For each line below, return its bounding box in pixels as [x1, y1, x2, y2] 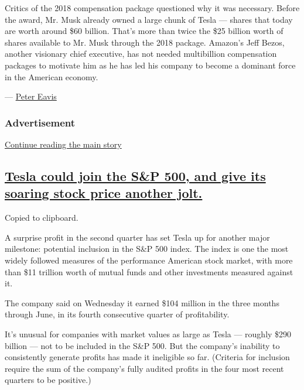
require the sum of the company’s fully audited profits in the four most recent [5, 362, 284, 374]
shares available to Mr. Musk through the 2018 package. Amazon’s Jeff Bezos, [5, 36, 285, 48]
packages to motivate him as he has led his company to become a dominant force [5, 59, 296, 71]
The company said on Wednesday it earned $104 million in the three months [5, 296, 279, 309]
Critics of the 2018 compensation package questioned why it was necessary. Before [5, 2, 300, 13]
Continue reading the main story [5, 138, 122, 150]
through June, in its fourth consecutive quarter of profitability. [5, 308, 230, 320]
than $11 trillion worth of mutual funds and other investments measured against [5, 265, 293, 278]
